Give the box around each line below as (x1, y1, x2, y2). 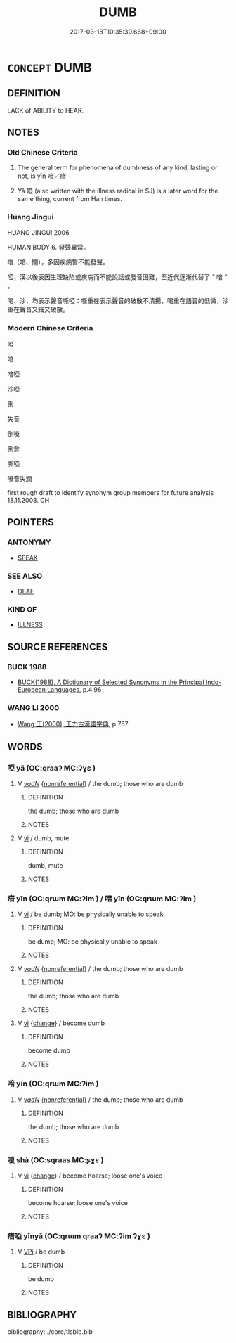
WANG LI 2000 (7, 702, 60, 712)
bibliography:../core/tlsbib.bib (7, 1327, 93, 1336)
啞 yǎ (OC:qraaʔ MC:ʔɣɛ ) (7, 763, 96, 773)
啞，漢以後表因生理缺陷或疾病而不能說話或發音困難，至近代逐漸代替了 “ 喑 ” (7, 272, 228, 281)
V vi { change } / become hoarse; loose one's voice (17, 1171, 163, 1180)
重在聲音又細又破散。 (7, 305, 69, 314)
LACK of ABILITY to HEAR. (7, 106, 84, 115)
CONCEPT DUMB (7, 59, 93, 75)
